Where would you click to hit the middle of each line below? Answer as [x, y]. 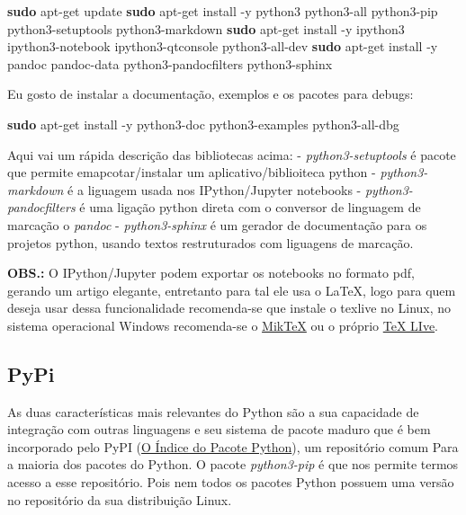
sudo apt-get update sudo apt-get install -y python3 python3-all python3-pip [223, 11]
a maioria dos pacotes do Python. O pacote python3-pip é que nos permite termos [233, 464]
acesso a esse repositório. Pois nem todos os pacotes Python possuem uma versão [231, 482]
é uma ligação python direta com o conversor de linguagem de [250, 207]
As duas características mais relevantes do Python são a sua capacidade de [213, 411]
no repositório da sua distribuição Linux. [120, 499]
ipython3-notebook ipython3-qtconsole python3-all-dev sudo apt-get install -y [223, 46]
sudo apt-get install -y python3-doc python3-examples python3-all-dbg [203, 124]
